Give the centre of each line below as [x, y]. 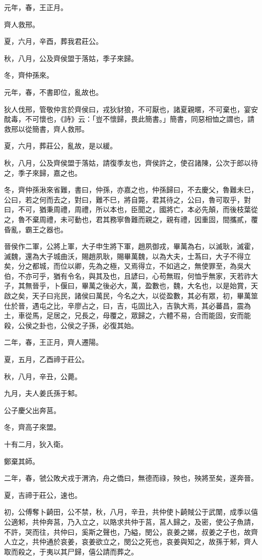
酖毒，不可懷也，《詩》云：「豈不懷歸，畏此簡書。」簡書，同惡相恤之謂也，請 [129, 119]
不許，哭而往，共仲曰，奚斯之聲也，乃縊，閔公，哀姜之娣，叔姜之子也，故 [127, 531]
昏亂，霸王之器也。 [36, 229]
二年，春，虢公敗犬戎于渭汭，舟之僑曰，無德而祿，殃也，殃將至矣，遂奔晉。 [131, 478]
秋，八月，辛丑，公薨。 [43, 376]
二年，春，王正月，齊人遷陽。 [53, 342]
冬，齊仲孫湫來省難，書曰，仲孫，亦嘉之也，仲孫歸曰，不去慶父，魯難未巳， [131, 190]
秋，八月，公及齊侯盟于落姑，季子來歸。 [71, 58]
